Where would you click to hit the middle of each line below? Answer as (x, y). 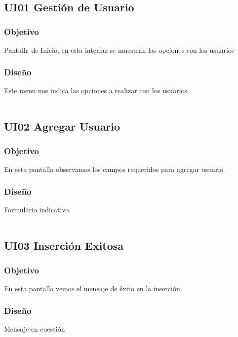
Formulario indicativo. (38, 209)
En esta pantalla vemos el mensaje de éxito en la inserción (92, 288)
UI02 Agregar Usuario (62, 126)
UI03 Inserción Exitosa (64, 246)
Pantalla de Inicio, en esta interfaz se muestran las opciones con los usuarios (119, 50)
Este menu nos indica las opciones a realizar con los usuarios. (97, 90)
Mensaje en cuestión (35, 328)
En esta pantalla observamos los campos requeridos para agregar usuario (114, 169)
